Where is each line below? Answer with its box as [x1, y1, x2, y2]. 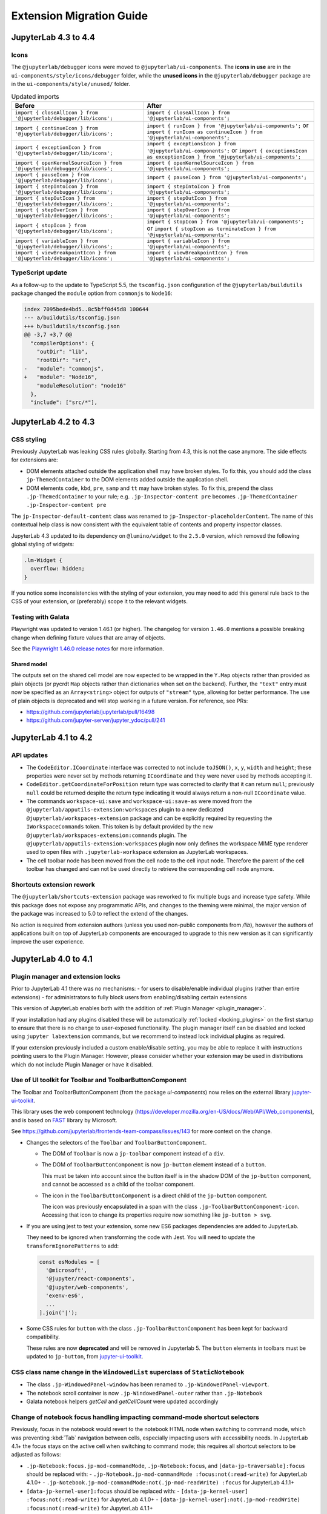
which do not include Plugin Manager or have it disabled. [11, 1060, 153, 1068]
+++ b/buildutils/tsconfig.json [24, 323, 121, 329]
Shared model [11, 661, 48, 667]
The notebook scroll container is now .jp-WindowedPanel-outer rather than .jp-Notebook [26, 1389, 263, 1397]
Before [15, 101, 35, 110]
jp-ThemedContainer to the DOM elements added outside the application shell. [26, 476, 229, 483]
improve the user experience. [11, 938, 85, 945]
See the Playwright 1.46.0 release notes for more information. [11, 645, 165, 652]
